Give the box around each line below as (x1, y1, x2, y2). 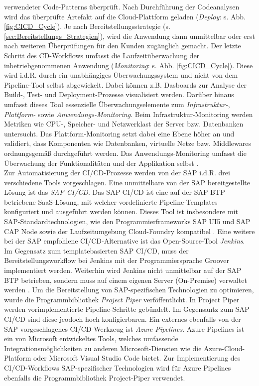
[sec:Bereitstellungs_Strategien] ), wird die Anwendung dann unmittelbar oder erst (4, 30, 256, 41)
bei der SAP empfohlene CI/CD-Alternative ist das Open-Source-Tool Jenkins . (4, 236, 245, 246)
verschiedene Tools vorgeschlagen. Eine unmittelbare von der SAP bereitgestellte (4, 177, 250, 187)
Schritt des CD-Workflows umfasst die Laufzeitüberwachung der (4, 50, 200, 60)
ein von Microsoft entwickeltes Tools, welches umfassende (4, 333, 178, 344)
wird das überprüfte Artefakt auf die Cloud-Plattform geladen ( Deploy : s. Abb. (4, 11, 246, 21)
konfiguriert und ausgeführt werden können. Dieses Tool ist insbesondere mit (4, 206, 238, 217)
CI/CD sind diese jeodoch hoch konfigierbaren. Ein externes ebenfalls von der (4, 314, 241, 324)
